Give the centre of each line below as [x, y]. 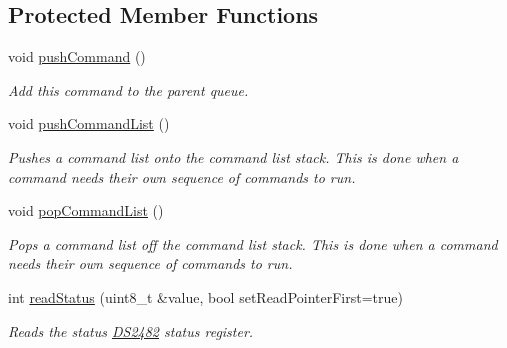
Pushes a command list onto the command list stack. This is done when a [233, 156]
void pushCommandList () [89, 123]
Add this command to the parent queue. [128, 89]
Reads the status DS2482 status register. [131, 330]
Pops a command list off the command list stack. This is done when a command [253, 243]
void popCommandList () [86, 210]
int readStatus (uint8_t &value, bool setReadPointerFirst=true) [205, 296]
